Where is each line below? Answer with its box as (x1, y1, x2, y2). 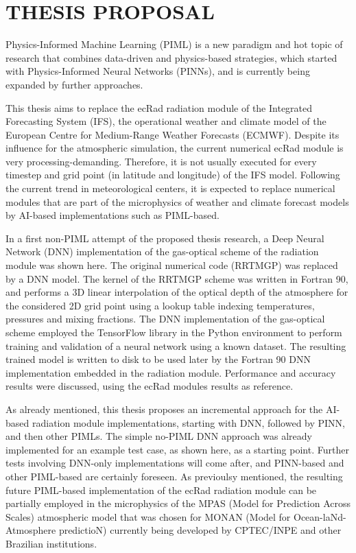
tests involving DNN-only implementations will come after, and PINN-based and (5, 456, 344, 470)
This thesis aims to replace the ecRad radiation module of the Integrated (5, 100, 313, 115)
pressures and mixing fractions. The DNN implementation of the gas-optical (5, 311, 325, 326)
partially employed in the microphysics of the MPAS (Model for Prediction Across (5, 496, 351, 510)
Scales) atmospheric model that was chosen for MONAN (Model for (5, 509, 291, 523)
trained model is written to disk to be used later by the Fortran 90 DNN (5, 352, 311, 366)
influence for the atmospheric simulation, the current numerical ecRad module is (5, 141, 344, 155)
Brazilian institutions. (5, 536, 97, 550)
